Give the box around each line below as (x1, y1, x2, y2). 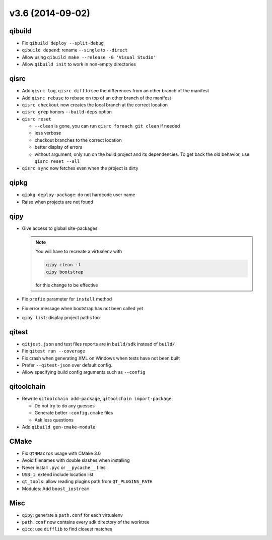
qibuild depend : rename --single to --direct (22, 47, 128, 53)
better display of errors (34, 144, 83, 150)
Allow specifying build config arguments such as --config (22, 369, 146, 375)
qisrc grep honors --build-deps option (22, 109, 112, 115)
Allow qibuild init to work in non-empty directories (22, 61, 136, 68)
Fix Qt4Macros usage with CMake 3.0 (22, 450, 101, 456)
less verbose (34, 130, 61, 136)
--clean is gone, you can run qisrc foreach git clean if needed (34, 123, 180, 129)
